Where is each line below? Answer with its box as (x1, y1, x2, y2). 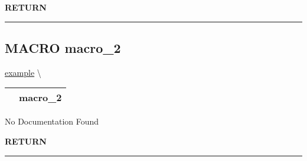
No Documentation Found (5, 115, 99, 128)
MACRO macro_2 (5, 38, 121, 56)
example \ (5, 66, 41, 78)
